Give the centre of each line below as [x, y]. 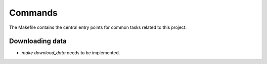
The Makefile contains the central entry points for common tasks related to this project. [98, 27]
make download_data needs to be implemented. [71, 53]
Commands [33, 13]
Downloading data [38, 41]
